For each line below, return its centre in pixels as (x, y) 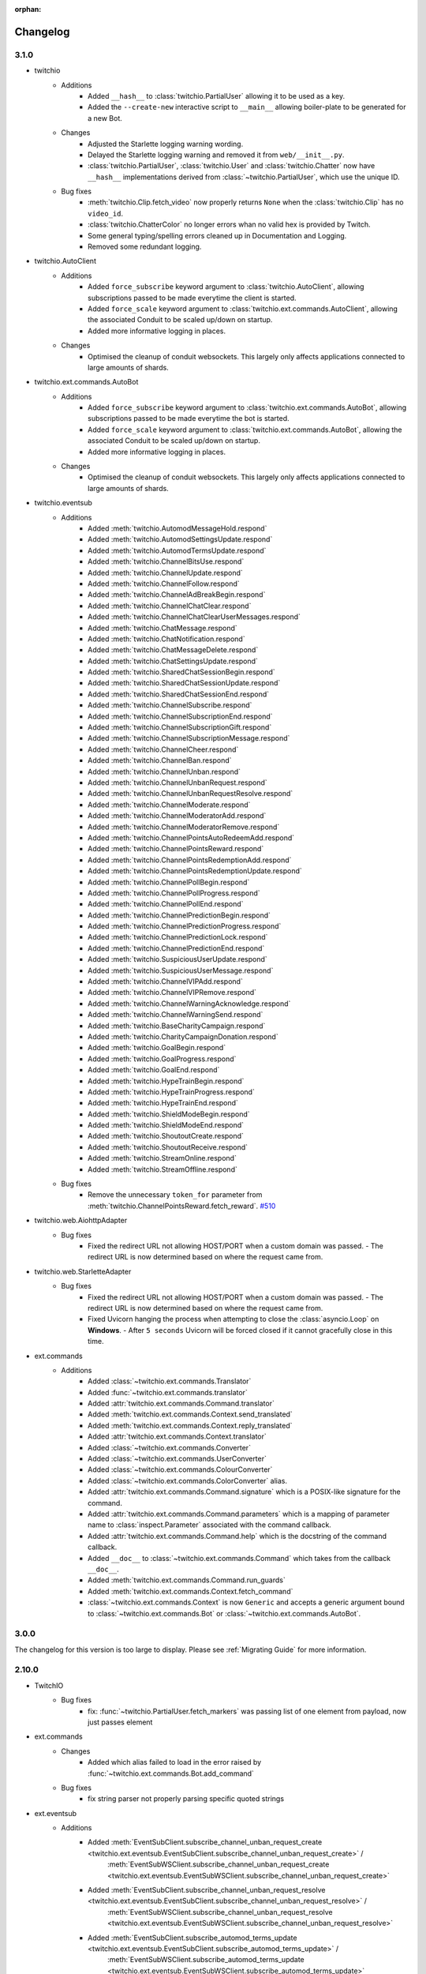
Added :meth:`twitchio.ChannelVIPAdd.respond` (166, 981)
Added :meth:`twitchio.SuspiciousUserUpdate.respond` (177, 959)
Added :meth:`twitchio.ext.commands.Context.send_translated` (191, 1414)
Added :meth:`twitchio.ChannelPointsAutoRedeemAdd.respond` (191, 838)
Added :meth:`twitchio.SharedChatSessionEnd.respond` (179, 694)
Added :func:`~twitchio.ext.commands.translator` (168, 1392)
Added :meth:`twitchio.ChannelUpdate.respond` (166, 572)
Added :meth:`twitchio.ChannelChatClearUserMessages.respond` (194, 617)
